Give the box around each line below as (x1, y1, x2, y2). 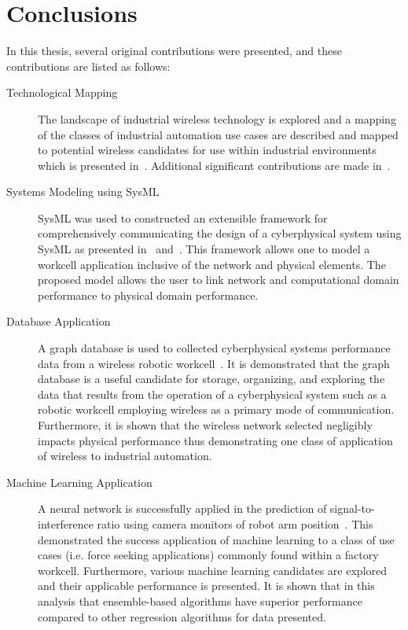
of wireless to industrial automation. (38, 448, 212, 464)
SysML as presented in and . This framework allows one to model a (38, 241, 370, 257)
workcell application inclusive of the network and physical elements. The (38, 256, 386, 272)
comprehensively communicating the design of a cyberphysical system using (38, 225, 402, 241)
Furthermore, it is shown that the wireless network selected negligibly (38, 417, 373, 433)
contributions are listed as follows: (6, 57, 171, 74)
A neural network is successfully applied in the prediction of (38, 500, 327, 517)
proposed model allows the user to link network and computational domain (38, 271, 399, 288)
